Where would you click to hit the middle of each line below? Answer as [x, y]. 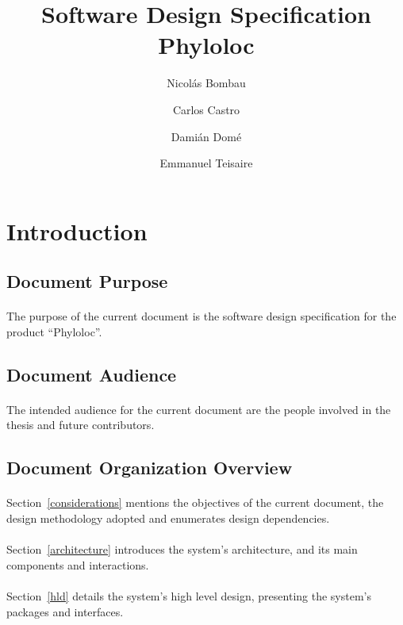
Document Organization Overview [150, 468]
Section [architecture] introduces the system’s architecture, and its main [182, 549]
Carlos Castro [206, 109]
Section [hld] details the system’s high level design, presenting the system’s [189, 595]
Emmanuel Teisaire [206, 163]
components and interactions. [78, 564]
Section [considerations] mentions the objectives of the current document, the [195, 502]
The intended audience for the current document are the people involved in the [199, 409]
